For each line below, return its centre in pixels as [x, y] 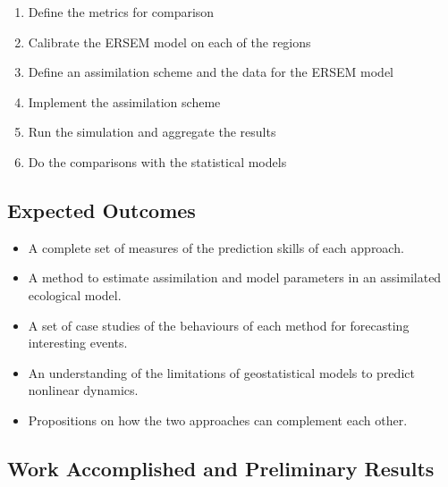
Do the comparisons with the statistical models [157, 161]
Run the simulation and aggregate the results [152, 132]
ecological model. [75, 294]
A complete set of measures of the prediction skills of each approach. [216, 247]
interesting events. [78, 343]
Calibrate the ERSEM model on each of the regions [169, 42]
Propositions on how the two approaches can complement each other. [218, 420]
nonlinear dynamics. [83, 390]
